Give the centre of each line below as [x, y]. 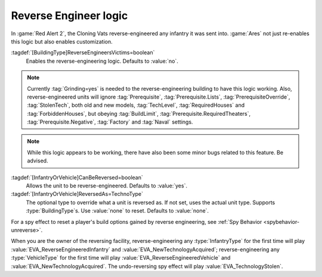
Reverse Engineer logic [69, 16]
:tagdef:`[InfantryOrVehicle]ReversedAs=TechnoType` [77, 194]
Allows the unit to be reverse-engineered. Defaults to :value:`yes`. [107, 186]
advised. [38, 161]
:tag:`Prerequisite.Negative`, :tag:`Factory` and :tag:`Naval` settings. [110, 122]
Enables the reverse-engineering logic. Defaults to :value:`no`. [102, 61]
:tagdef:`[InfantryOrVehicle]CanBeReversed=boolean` [77, 177]
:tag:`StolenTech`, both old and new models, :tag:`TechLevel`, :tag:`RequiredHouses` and [136, 105]
